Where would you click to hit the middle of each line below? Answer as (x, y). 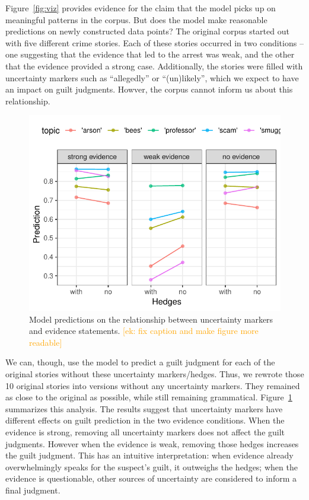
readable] (46, 342)
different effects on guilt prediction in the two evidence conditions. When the (145, 420)
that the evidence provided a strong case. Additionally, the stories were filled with (154, 66)
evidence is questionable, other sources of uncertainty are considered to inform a (151, 478)
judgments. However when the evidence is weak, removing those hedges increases (152, 443)
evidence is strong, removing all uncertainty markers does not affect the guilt (145, 432)
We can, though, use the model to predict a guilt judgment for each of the (140, 362)
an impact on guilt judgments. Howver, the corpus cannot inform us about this (149, 89)
